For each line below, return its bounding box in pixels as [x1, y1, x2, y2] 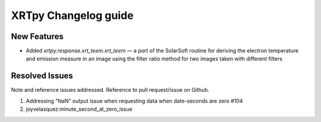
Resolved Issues [11, 71, 74, 81]
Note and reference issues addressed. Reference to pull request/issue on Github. [11, 86, 210, 94]
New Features [11, 31, 64, 41]
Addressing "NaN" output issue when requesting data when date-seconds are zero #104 [26, 97, 243, 104]
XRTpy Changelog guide [11, 9, 134, 22]
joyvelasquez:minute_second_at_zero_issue [26, 105, 133, 113]
